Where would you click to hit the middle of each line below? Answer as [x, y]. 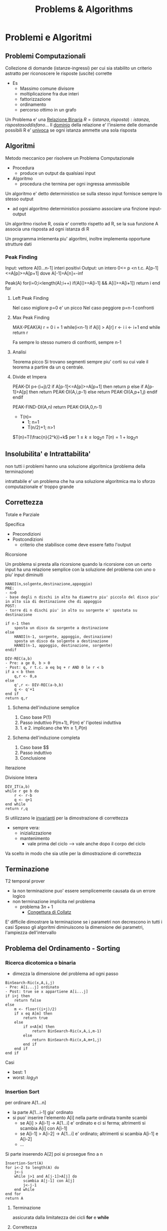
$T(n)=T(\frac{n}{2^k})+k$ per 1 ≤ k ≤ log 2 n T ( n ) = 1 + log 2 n [75, 438]
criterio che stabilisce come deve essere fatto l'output [75, 544]
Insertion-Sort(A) [24, 1163]
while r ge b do [22, 791]
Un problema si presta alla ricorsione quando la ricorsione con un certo [78, 564]
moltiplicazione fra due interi [49, 94]
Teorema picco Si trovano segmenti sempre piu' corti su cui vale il [80, 362]
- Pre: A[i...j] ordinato [32, 988]
